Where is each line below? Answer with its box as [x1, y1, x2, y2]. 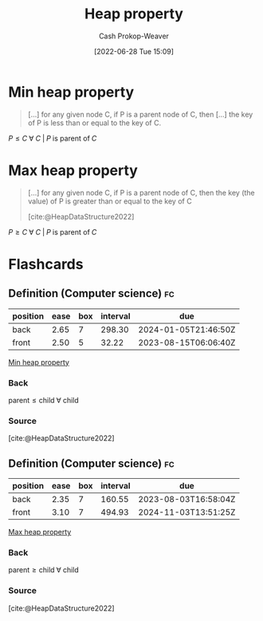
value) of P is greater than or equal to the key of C [27, 196, 193, 206]
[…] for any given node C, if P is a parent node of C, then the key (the [27, 188, 255, 197]
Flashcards [8, 255, 84, 273]
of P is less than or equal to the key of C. [27, 117, 162, 128]
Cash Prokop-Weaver [98, 31, 170, 41]
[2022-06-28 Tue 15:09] [94, 46, 174, 56]
